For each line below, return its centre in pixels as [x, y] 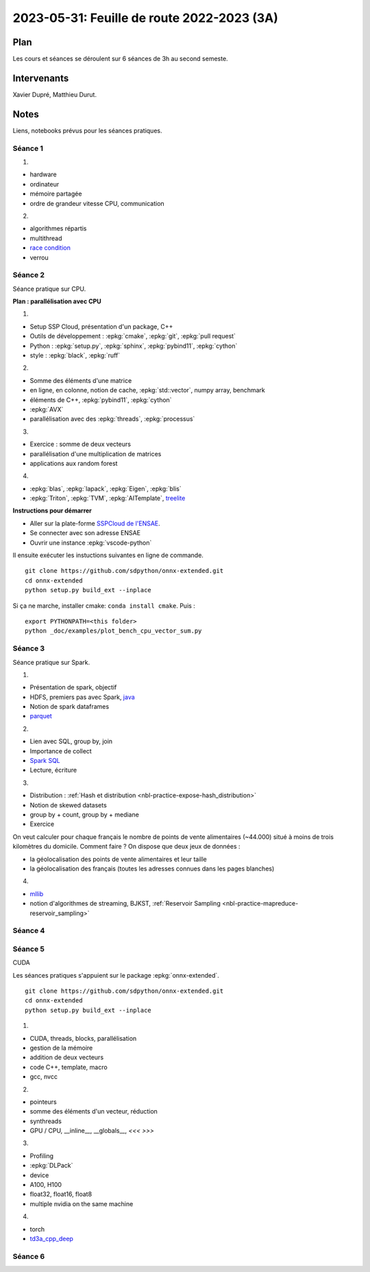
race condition [50, 248]
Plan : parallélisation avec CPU [57, 301]
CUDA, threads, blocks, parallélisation [83, 1038]
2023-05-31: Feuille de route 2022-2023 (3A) [146, 18]
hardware [44, 174]
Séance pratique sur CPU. [49, 289]
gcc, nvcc [44, 1076]
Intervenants [41, 78]
